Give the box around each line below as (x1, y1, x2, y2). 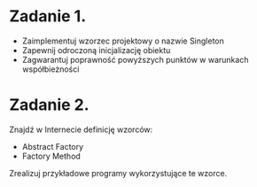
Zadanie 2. (9, 95, 90, 115)
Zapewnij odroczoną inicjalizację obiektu (21, 44, 171, 55)
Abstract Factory (21, 141, 84, 152)
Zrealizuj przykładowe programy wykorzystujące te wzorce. (9, 168, 228, 178)
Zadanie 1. (9, 6, 87, 27)
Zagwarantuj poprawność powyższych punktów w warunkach (21, 54, 249, 65)
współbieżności (21, 64, 80, 74)
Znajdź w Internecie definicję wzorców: (9, 124, 153, 135)
